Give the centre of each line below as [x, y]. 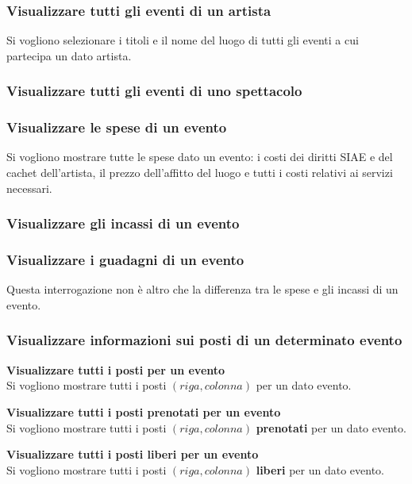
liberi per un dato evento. [320, 469]
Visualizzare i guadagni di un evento [125, 260]
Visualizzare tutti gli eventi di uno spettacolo [154, 91]
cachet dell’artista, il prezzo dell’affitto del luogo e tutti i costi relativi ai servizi [200, 173]
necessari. [29, 188]
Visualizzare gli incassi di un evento [123, 223]
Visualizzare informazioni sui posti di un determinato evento [204, 340]
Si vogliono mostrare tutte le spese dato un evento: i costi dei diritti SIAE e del [200, 157]
